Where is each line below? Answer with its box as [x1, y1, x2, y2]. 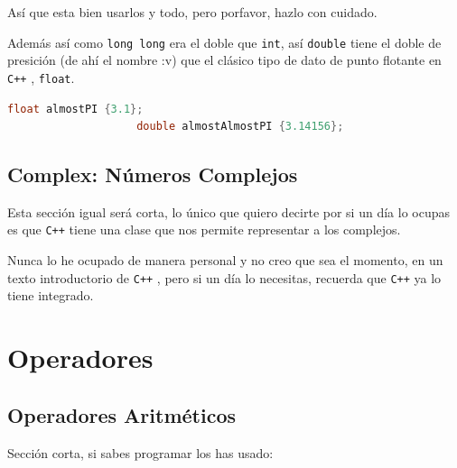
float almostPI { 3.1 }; [7, 102, 144, 115]
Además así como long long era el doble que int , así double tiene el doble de [7, 32, 442, 51]
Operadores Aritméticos [7, 400, 236, 428]
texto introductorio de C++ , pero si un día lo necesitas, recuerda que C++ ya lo [7, 268, 442, 287]
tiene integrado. [7, 286, 94, 305]
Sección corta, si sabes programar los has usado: [7, 443, 274, 462]
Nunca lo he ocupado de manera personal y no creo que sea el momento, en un [7, 251, 443, 270]
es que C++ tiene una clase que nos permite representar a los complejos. [7, 220, 401, 239]
